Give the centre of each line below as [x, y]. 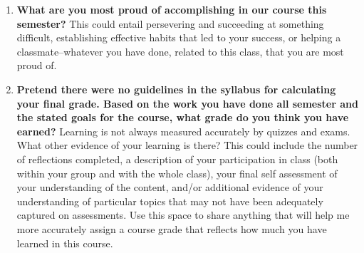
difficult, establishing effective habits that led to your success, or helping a [179, 37]
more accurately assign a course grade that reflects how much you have [172, 228]
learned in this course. [65, 243]
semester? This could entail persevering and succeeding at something [170, 23]
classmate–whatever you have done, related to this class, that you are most [180, 51]
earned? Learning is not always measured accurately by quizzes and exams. [183, 131]
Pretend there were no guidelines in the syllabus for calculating [176, 89]
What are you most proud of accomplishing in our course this [172, 9]
